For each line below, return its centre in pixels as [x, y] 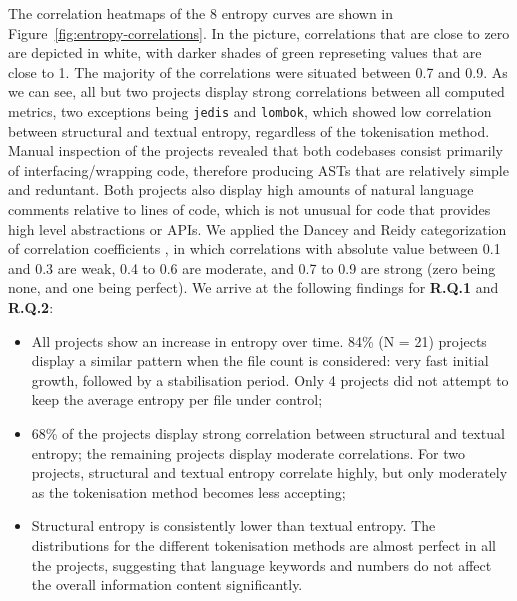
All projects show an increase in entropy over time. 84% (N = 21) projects [259, 340]
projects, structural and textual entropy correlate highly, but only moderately [269, 472]
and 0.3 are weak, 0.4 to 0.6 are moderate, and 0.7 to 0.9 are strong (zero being [252, 267]
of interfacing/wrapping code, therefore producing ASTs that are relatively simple [258, 169]
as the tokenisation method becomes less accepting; [188, 491]
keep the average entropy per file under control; [177, 399]
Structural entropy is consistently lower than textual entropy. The [233, 525]
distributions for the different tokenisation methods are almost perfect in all [263, 544]
